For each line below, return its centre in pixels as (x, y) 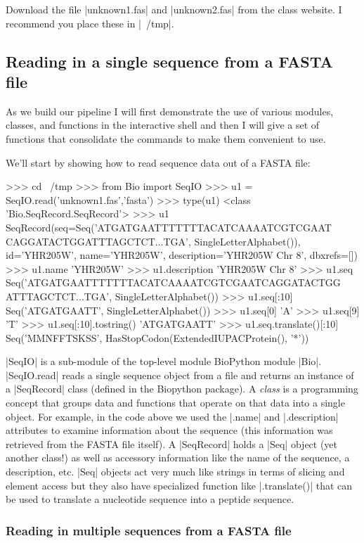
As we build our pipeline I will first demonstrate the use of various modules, (170, 111)
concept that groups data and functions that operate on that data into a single (175, 403)
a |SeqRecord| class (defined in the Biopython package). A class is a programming (182, 389)
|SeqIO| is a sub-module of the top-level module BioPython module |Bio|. (164, 361)
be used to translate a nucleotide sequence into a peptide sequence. (150, 499)
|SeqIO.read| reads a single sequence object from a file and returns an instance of (180, 375)
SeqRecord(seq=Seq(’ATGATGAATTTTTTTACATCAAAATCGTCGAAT (169, 227)
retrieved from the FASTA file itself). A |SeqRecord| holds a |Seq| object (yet (172, 443)
